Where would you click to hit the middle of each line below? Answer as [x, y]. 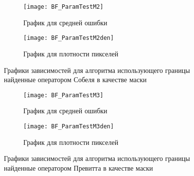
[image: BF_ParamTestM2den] [69, 38]
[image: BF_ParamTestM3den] [69, 126]
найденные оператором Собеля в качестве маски [75, 79]
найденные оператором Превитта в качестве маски [79, 167]
